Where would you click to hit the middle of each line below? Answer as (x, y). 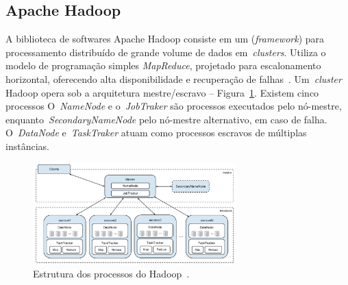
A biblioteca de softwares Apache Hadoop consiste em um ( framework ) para (165, 39)
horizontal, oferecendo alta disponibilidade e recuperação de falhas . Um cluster (174, 78)
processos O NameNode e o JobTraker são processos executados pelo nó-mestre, (174, 106)
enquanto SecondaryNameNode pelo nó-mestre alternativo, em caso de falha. (166, 119)
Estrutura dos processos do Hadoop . (111, 274)
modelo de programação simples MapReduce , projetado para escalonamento (163, 65)
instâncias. (27, 146)
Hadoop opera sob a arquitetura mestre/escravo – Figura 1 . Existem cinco (162, 92)
